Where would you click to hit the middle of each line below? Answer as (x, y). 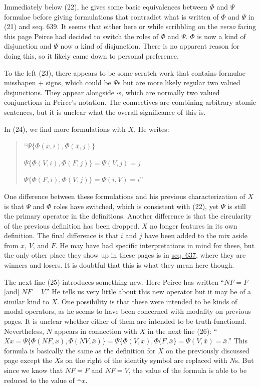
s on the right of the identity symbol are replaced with (144, 360)
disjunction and (28, 46)
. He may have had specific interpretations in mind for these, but (155, 245)
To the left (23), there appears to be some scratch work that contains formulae (125, 72)
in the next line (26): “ (182, 331)
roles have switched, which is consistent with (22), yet (136, 206)
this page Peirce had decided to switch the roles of (81, 36)
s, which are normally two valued (169, 92)
